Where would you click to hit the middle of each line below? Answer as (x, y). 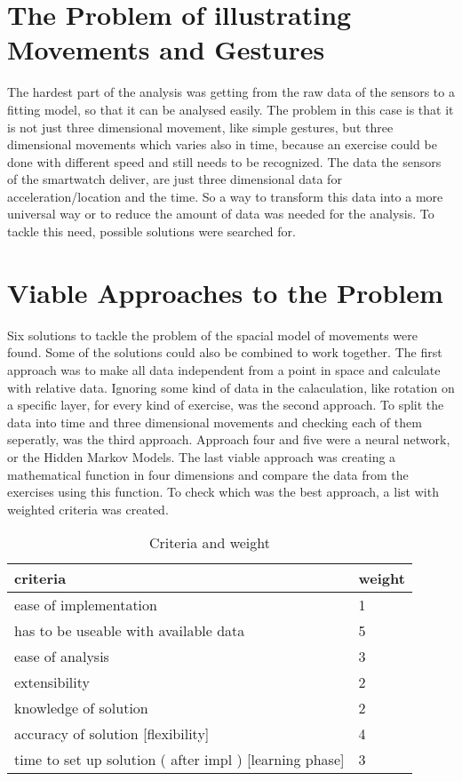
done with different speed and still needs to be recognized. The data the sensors (224, 161)
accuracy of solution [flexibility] (112, 734)
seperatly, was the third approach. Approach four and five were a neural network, (229, 439)
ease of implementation (86, 605)
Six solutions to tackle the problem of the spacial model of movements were (212, 335)
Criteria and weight (209, 543)
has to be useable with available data (130, 631)
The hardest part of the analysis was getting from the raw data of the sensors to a (231, 92)
